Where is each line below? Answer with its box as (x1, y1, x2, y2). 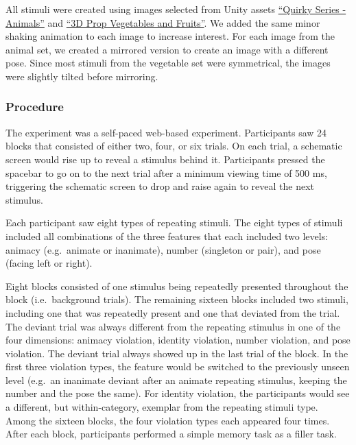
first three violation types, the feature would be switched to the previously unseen (5, 359, 350, 374)
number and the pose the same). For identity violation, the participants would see (5, 386, 350, 400)
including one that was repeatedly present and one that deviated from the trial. (5, 305, 340, 320)
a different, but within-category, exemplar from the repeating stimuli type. (5, 400, 318, 414)
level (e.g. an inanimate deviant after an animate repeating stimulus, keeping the (5, 372, 347, 387)
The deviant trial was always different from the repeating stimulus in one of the (5, 319, 341, 333)
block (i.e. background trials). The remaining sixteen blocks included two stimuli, (5, 292, 348, 306)
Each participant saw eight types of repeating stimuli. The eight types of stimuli (5, 215, 343, 230)
